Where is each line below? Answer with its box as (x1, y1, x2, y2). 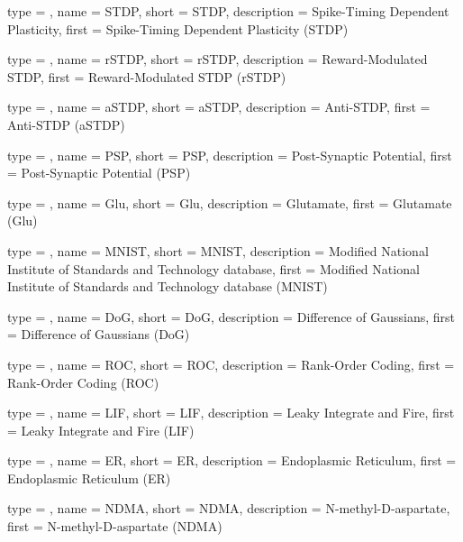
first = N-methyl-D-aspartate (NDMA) (7, 517, 222, 536)
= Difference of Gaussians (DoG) (7, 325, 190, 344)
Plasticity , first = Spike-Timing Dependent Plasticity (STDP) (7, 19, 349, 38)
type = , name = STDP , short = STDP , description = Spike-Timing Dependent (7, 2, 449, 20)
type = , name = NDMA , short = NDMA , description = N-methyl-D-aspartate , (7, 499, 450, 518)
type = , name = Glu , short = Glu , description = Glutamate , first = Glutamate (7, 193, 452, 212)
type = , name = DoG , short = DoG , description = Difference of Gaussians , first (7, 307, 455, 326)
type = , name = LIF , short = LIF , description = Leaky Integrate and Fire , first (7, 403, 455, 422)
